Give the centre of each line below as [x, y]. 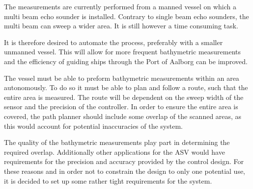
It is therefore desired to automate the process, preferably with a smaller [113, 42]
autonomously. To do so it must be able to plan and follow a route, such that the [126, 87]
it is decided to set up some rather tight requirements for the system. [108, 180]
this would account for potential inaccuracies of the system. [93, 126]
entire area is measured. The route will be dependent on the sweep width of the [124, 97]
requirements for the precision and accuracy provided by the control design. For [124, 161]
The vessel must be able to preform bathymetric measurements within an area [122, 78]
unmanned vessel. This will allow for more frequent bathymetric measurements [122, 52]
